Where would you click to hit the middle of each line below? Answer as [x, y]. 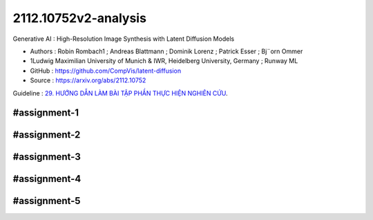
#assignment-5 [47, 201]
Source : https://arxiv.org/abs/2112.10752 [88, 80]
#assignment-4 [47, 179]
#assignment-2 [47, 135]
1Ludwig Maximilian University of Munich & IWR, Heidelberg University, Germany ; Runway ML [164, 61]
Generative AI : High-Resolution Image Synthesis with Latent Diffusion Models [124, 39]
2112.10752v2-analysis [79, 18]
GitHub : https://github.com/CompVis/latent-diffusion [106, 71]
